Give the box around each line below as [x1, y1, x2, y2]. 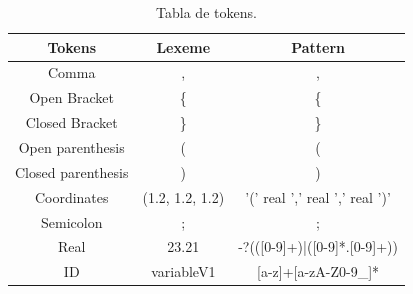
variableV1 [151, 261, 216, 282]
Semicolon [40, 211, 103, 232]
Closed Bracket [25, 112, 118, 133]
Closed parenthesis [15, 161, 129, 182]
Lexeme [156, 36, 211, 57]
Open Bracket [29, 87, 115, 108]
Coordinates [34, 186, 109, 207]
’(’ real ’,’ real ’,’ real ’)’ [245, 186, 391, 207]
